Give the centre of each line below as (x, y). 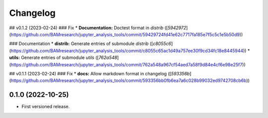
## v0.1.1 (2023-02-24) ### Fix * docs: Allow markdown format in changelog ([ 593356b (100, 73)
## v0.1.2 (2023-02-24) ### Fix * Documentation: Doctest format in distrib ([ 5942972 (98, 28)
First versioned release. (46, 107)
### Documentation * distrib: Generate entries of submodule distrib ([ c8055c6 (90, 44)
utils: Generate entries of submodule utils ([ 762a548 (63, 58)
